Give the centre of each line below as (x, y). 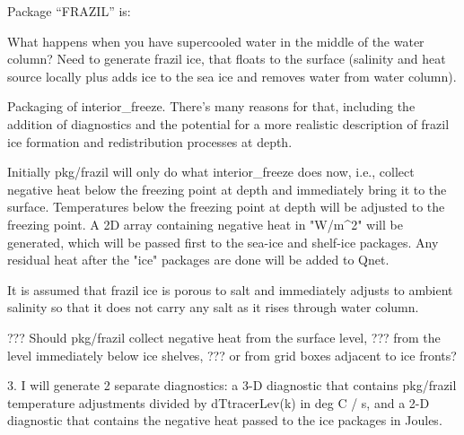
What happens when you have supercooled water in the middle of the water (216, 41)
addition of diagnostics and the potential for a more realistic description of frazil (228, 123)
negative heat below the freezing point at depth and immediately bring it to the (227, 189)
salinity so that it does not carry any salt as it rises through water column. (213, 307)
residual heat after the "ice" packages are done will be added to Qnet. (198, 260)
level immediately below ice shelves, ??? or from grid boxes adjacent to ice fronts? (232, 355)
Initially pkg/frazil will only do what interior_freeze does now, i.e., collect (211, 172)
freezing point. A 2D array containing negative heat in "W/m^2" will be (205, 224)
